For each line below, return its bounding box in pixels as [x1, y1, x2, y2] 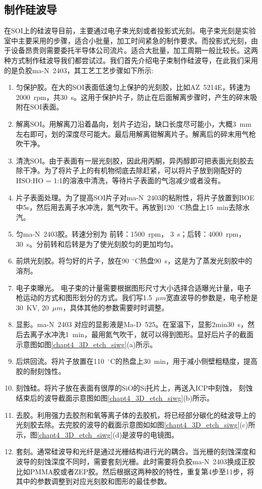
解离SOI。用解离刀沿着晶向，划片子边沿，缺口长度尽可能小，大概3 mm [16, 118, 251, 129]
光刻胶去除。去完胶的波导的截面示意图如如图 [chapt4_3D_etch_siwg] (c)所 [16, 419, 255, 430]
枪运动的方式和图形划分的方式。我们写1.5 [16, 292, 152, 303]
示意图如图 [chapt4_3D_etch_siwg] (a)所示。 [16, 339, 157, 349]
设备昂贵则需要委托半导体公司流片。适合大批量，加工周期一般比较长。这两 [11, 45, 258, 56]
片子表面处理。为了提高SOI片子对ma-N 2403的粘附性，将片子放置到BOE [16, 192, 254, 202]
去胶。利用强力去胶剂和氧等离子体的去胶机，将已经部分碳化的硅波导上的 [16, 409, 256, 420]
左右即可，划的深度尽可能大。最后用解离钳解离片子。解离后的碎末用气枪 [16, 128, 256, 139]
